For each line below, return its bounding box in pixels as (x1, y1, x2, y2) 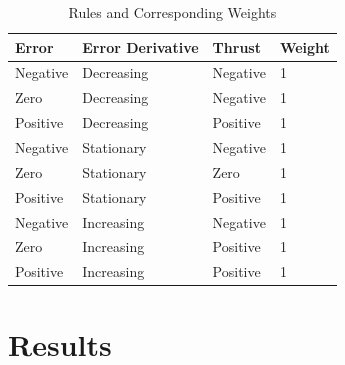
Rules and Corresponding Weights (68, 2, 277, 22)
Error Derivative (82, 36, 199, 57)
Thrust (212, 36, 261, 57)
